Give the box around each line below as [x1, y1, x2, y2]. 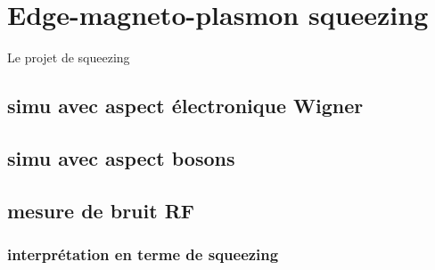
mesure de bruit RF [7, 196, 194, 224]
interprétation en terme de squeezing [7, 242, 279, 265]
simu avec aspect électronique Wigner [7, 92, 364, 119]
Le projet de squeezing [7, 48, 130, 67]
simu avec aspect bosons [7, 143, 235, 171]
